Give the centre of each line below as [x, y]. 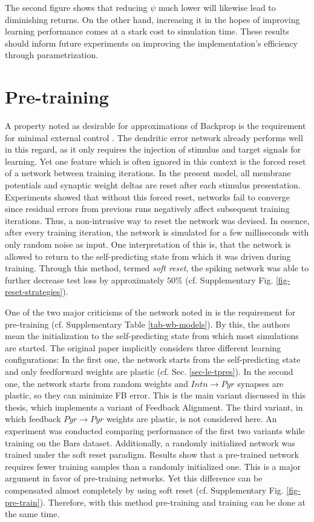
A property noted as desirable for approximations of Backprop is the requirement [155, 126]
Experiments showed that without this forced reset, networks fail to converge [147, 197]
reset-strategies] [34, 292]
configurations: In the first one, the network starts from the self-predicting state [153, 359]
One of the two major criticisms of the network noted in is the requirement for [150, 312]
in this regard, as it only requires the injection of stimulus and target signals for [153, 149]
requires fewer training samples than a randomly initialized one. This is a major [153, 466]
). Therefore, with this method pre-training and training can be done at [173, 502]
